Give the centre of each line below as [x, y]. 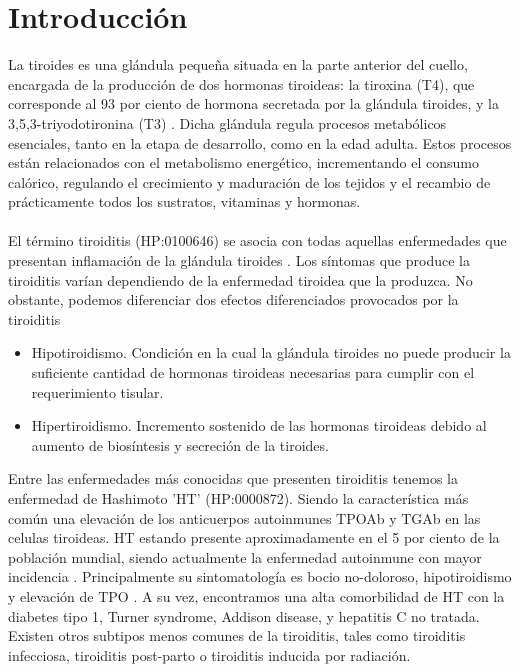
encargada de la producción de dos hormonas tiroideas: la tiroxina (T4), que [241, 83]
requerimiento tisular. [97, 391]
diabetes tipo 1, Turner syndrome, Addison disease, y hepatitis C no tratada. [244, 615]
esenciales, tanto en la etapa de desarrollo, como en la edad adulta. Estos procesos [260, 142]
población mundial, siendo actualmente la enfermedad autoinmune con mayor [245, 556]
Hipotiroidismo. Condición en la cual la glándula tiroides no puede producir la [271, 352]
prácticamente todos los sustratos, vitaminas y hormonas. [184, 201]
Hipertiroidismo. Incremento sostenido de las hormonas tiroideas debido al [259, 425]
